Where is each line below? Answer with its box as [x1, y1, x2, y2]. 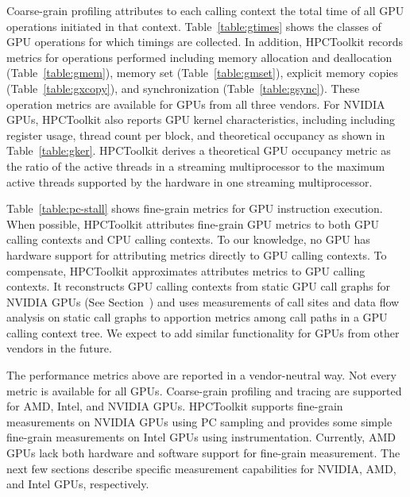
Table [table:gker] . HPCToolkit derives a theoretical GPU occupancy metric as [6, 142, 391, 159]
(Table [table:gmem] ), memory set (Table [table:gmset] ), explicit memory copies [6, 64, 399, 81]
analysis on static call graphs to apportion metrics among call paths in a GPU [6, 309, 388, 326]
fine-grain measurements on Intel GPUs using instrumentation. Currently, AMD [6, 429, 396, 445]
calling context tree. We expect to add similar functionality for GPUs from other [6, 324, 400, 341]
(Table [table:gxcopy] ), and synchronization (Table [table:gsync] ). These [6, 79, 360, 96]
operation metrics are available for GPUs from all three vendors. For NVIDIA [6, 95, 385, 112]
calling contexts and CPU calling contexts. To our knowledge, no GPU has [6, 231, 370, 248]
